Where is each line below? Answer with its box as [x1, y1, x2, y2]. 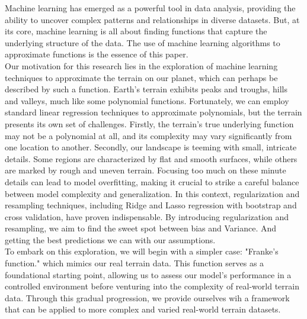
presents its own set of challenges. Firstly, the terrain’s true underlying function [5, 117, 294, 130]
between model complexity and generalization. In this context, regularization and [5, 187, 300, 199]
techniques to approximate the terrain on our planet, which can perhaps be [5, 71, 278, 83]
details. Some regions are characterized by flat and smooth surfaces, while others [5, 152, 298, 165]
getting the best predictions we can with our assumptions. [5, 233, 216, 246]
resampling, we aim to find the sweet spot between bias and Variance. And [5, 222, 277, 234]
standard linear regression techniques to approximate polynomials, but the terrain [5, 106, 302, 118]
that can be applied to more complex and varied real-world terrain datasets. [5, 303, 281, 315]
